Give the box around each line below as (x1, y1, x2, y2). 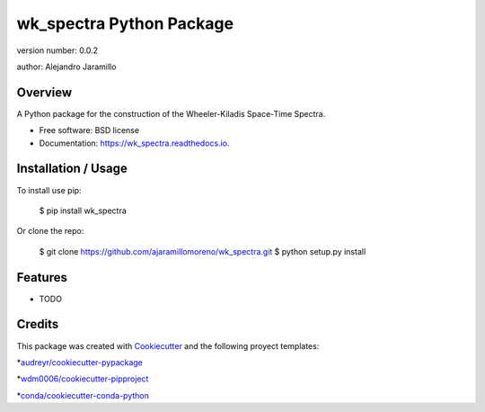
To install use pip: (16, 184, 82, 195)
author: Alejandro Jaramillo (16, 61, 117, 72)
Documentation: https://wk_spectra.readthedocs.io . (39, 138, 230, 148)
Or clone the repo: (16, 226, 84, 237)
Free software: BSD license (39, 125, 139, 136)
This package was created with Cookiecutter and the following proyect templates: (16, 340, 320, 351)
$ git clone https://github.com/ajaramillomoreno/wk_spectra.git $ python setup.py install (39, 246, 366, 256)
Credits (16, 317, 59, 332)
